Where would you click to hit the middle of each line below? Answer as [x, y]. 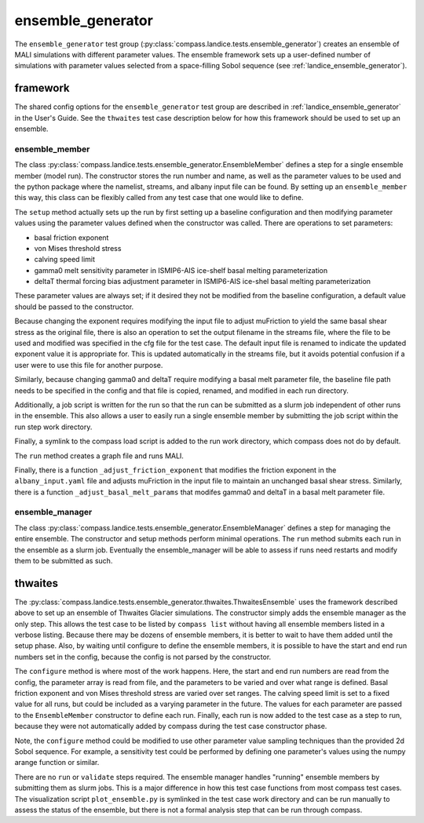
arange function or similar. [57, 763]
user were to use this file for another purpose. [89, 365]
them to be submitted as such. [64, 561]
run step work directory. [53, 427]
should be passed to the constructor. [74, 307]
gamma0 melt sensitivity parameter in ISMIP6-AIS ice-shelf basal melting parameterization [181, 270]
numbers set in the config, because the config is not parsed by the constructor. [143, 657]
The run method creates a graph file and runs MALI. [99, 456]
